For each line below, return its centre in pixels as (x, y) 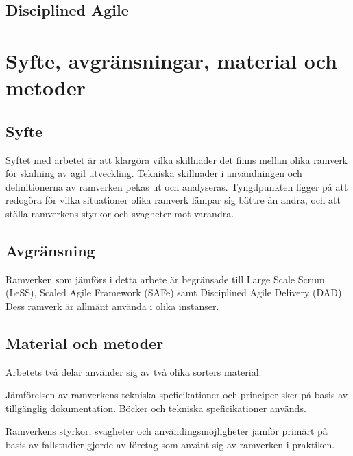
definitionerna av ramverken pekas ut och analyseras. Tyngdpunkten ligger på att (177, 186)
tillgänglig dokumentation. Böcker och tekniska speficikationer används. (156, 408)
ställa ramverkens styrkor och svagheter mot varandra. (120, 213)
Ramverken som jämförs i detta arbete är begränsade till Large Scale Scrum (165, 279)
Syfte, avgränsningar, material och (171, 60)
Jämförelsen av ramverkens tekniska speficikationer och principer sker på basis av (177, 395)
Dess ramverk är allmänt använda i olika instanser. (112, 305)
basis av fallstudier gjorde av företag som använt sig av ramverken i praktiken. (170, 445)
